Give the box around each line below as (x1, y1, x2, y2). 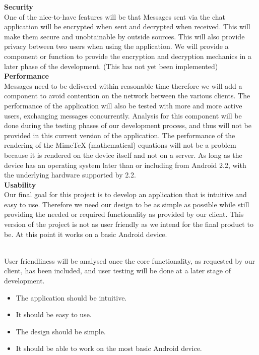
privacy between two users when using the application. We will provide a (4, 41, 229, 51)
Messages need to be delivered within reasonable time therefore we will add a (4, 80, 242, 91)
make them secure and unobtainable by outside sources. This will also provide (4, 31, 245, 41)
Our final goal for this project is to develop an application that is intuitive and (4, 189, 247, 200)
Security (4, 2, 33, 12)
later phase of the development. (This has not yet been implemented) (4, 61, 218, 71)
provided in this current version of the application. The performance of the (4, 130, 235, 140)
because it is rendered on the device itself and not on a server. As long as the (4, 149, 242, 160)
